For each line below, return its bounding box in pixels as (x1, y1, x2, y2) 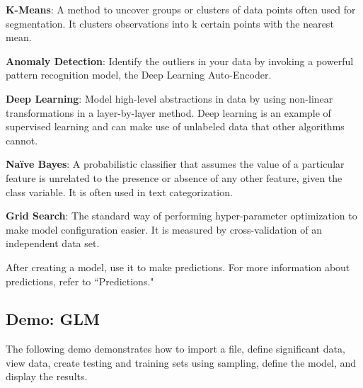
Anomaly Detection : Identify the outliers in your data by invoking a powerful (6, 53, 354, 68)
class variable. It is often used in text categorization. (6, 184, 233, 199)
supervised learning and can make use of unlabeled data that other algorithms (6, 119, 345, 134)
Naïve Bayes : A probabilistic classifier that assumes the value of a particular (6, 156, 345, 171)
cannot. (6, 132, 38, 147)
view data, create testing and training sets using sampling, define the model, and (6, 355, 357, 370)
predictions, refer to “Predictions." (6, 273, 154, 288)
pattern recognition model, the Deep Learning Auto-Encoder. (6, 67, 272, 82)
